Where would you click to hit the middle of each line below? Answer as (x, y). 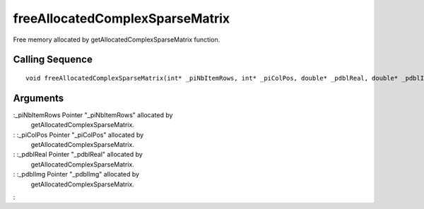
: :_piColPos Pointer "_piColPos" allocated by (78, 135)
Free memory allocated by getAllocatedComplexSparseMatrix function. (117, 40)
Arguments (39, 98)
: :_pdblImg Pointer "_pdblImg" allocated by (76, 174)
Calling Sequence (53, 60)
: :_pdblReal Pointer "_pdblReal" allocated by (78, 155)
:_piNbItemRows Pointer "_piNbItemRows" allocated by (93, 115)
